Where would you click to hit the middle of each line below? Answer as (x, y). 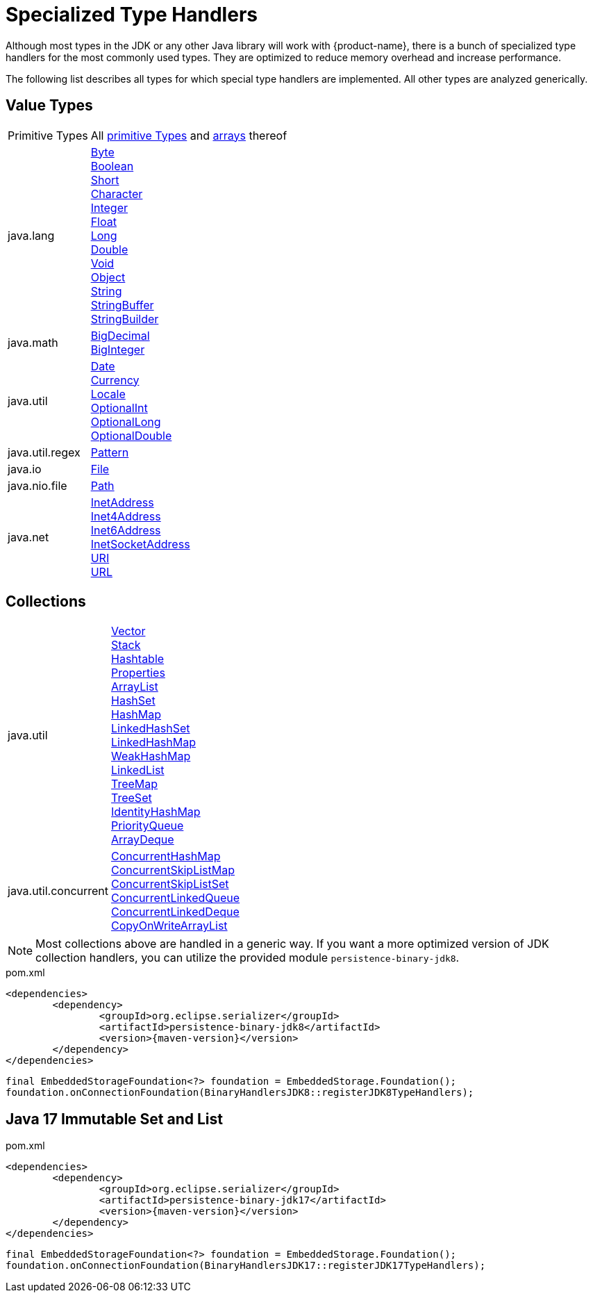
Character (117, 194)
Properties (138, 673)
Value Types (49, 106)
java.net (28, 537)
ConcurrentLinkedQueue (176, 898)
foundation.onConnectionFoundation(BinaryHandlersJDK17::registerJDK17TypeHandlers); (246, 1266)
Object (108, 277)
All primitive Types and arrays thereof (189, 135)
